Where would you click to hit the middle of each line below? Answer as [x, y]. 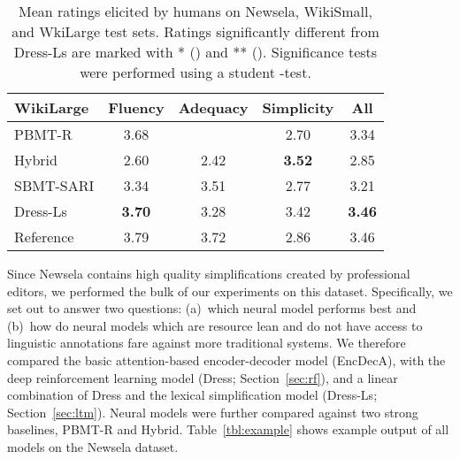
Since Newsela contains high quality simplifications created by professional [209, 273]
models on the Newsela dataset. [93, 446]
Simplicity [298, 107]
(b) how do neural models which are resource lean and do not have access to [215, 325]
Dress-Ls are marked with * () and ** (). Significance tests [195, 52]
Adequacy [213, 107]
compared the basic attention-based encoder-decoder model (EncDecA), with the [226, 360]
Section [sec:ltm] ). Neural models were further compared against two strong [213, 412]
